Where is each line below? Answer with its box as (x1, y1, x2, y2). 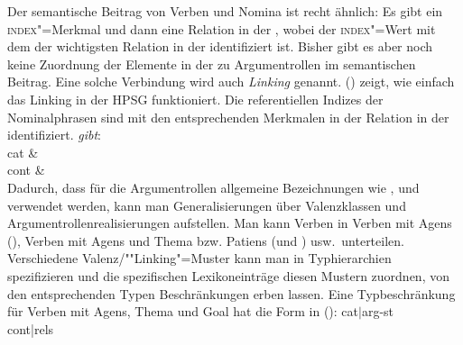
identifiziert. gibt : (7, 125, 101, 144)
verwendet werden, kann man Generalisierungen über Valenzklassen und (7, 195, 406, 214)
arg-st (361, 302, 394, 321)
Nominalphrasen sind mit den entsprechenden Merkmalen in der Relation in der (7, 107, 449, 126)
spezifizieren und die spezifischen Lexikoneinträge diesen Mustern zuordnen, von (7, 266, 449, 285)
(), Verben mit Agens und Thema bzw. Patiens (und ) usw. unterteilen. (7, 231, 404, 250)
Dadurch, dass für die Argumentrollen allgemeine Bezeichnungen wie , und (7, 177, 420, 196)
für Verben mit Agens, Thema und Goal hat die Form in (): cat (7, 302, 359, 321)
